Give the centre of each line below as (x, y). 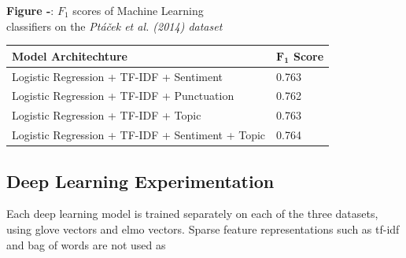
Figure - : (30, 10)
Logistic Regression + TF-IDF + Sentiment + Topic (139, 135)
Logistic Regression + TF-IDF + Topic (107, 115)
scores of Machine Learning (138, 10)
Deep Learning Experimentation (140, 181)
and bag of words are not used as (86, 244)
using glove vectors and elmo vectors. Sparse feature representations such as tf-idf (203, 229)
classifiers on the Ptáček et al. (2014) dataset (114, 26)
